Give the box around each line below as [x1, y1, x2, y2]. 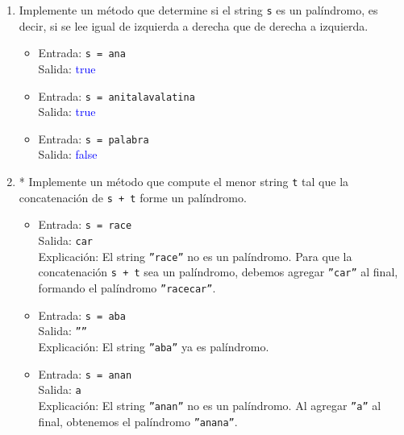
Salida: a [38, 381, 81, 398]
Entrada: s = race [38, 216, 132, 233]
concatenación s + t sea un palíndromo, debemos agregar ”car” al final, [38, 263, 398, 280]
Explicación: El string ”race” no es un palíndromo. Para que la [38, 247, 352, 264]
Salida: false [38, 146, 98, 163]
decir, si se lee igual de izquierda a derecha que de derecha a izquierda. [19, 17, 369, 34]
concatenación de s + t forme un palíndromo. [19, 188, 247, 205]
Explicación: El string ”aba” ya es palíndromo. [38, 338, 269, 354]
